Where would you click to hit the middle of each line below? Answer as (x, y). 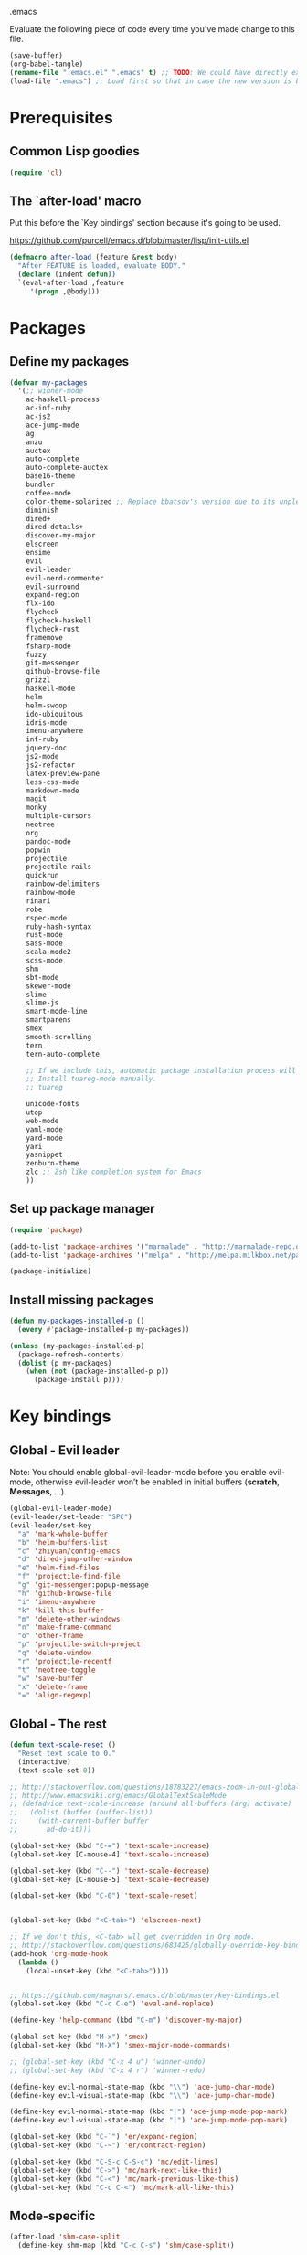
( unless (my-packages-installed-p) (77, 1346)
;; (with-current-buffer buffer (79, 1821)
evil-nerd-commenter (65, 578)
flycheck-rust (53, 629)
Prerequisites (62, 117)
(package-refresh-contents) (71, 1355)
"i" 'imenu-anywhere (57, 1601)
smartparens (48, 1020)
